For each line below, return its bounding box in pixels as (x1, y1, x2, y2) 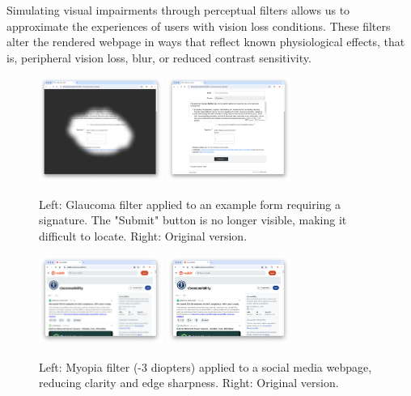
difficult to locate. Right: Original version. (39, 227, 248, 244)
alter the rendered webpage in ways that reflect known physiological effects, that (6, 33, 405, 50)
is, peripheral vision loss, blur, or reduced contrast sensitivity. (6, 49, 311, 66)
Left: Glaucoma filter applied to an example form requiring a (39, 195, 341, 212)
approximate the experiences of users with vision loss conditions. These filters (6, 17, 391, 34)
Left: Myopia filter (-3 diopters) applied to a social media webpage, (39, 358, 372, 375)
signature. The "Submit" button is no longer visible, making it (39, 211, 347, 228)
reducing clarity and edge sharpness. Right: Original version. (39, 374, 339, 391)
